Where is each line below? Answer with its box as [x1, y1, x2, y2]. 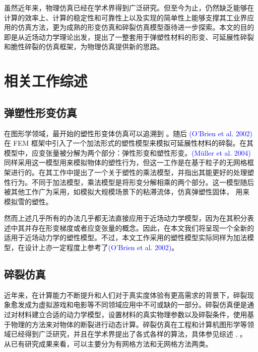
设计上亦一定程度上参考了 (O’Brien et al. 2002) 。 [24, 242, 179, 253]
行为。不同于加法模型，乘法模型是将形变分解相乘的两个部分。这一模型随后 [10, 176, 254, 187]
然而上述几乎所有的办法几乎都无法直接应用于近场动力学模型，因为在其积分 [4, 213, 247, 223]
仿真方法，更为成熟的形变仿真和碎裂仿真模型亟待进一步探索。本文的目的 [17, 22, 254, 32]
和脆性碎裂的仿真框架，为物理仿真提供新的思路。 [4, 41, 164, 52]
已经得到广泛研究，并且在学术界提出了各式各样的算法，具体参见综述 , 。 [10, 329, 247, 339]
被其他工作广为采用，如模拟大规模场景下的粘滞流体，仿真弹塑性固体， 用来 [4, 186, 250, 197]
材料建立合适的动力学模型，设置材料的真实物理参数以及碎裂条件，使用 [17, 309, 247, 320]
